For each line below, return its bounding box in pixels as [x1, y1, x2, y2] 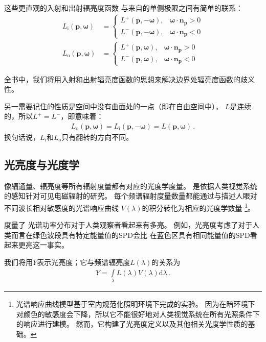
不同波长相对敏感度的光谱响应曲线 [4, 202, 119, 213]
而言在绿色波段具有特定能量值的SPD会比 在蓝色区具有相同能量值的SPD [11, 229, 250, 240]
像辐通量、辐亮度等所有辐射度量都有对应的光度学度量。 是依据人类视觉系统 [4, 180, 257, 191]
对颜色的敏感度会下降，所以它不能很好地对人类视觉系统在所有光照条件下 [16, 308, 260, 319]
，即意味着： [60, 111, 104, 121]
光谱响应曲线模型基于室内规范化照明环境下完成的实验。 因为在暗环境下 [16, 298, 255, 309]
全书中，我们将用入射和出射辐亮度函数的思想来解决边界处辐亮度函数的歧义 [4, 74, 255, 84]
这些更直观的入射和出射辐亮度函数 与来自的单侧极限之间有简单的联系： [4, 3, 243, 13]
